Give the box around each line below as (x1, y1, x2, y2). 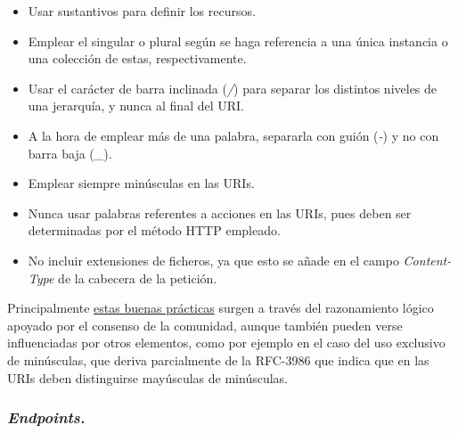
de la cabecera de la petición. (58, 268, 217, 287)
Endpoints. (7, 406, 86, 429)
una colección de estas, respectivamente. (28, 49, 247, 68)
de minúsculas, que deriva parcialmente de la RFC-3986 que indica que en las (7, 350, 429, 369)
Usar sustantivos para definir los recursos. (28, 2, 256, 20)
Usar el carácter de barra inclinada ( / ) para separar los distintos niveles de (28, 78, 438, 97)
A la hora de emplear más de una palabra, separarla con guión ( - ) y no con (28, 126, 439, 144)
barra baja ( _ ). (28, 143, 112, 162)
